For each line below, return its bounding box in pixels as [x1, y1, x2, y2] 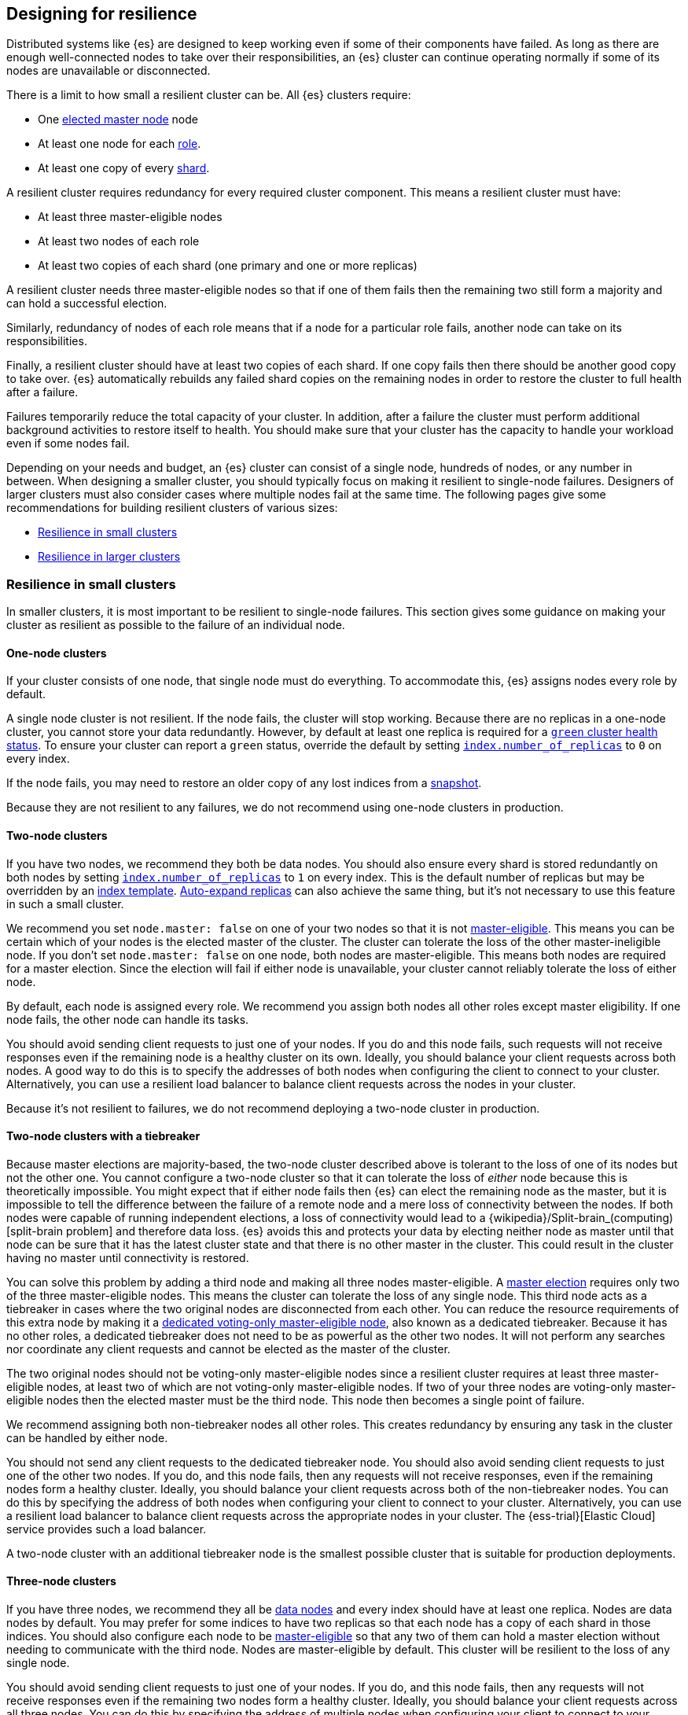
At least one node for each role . [38, 137, 201, 151]
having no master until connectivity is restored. [6, 1250, 249, 1264]
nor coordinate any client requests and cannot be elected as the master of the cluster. [6, 1341, 451, 1356]
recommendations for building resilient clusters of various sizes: [6, 501, 338, 515]
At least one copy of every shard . [38, 161, 210, 175]
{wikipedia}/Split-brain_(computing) [488, 1210, 674, 1224]
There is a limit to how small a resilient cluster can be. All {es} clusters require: [6, 88, 411, 102]
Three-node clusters [6, 1574, 116, 1588]
